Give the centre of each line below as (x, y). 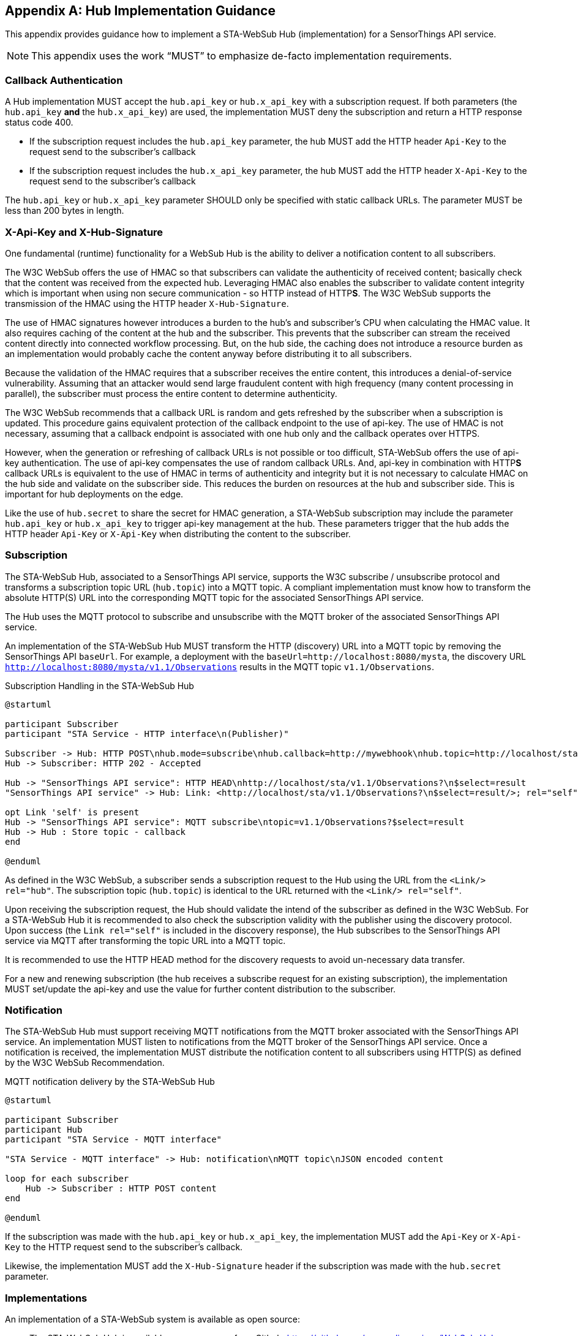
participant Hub (44, 1130)
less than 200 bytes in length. (65, 211)
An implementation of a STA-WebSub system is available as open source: (153, 1319)
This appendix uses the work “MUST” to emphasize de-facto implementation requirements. (242, 56)
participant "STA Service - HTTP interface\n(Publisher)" (147, 734)
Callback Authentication (64, 80)
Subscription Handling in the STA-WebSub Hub (99, 685)
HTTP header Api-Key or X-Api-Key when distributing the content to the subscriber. (178, 534)
